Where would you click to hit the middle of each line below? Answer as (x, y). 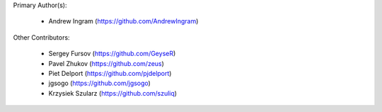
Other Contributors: (41, 37)
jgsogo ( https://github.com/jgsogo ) (100, 83)
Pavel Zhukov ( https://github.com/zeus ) (106, 63)
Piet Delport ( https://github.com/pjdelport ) (110, 73)
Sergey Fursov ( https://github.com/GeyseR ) (112, 54)
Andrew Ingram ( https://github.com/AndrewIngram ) (123, 21)
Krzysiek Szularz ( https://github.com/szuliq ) (112, 93)
